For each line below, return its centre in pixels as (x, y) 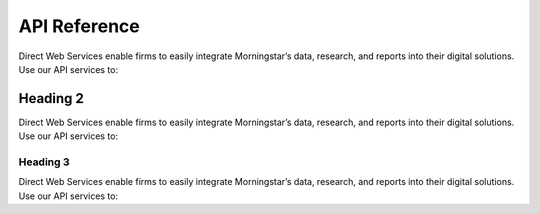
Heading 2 (51, 98)
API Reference (79, 26)
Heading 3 (44, 162)
